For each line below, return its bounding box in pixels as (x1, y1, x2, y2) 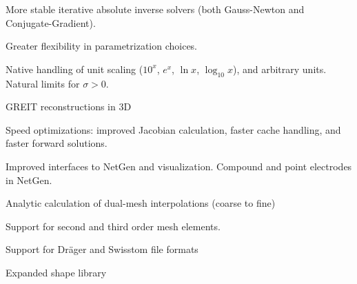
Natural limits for (6, 76, 80, 90)
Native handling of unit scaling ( (6, 61, 143, 76)
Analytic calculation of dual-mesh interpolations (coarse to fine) (6, 196, 276, 210)
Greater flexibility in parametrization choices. (6, 39, 198, 53)
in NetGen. (6, 172, 52, 187)
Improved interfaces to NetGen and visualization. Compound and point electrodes (6, 159, 352, 173)
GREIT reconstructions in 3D (6, 99, 132, 114)
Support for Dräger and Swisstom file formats (6, 242, 198, 256)
